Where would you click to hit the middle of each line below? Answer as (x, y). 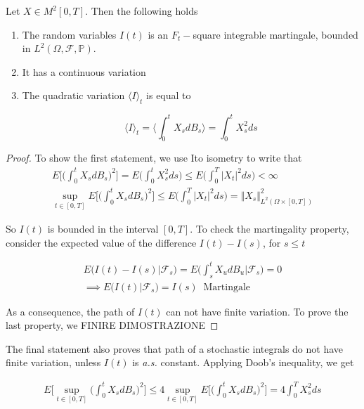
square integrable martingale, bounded (275, 34)
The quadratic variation (73, 95)
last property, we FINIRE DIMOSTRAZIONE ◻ (112, 325)
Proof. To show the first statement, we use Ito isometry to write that (154, 158)
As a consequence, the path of (70, 311)
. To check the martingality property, (269, 229)
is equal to (169, 95)
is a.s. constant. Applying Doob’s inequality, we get (243, 362)
